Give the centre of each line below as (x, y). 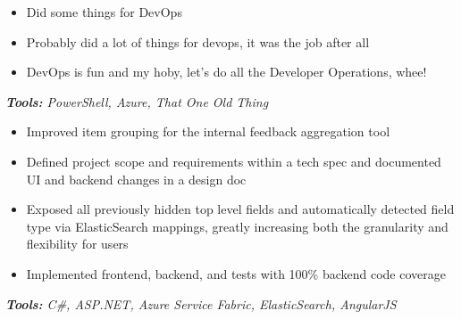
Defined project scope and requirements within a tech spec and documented (234, 161)
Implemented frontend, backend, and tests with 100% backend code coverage (236, 273)
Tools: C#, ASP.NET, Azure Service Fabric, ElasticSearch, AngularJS (201, 303)
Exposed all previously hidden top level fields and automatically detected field (240, 209)
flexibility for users (77, 244)
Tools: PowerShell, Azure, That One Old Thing (137, 101)
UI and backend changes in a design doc (136, 179)
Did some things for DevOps (104, 12)
